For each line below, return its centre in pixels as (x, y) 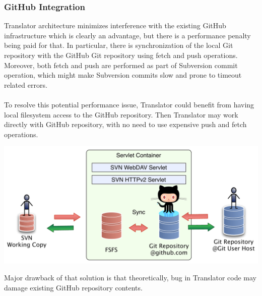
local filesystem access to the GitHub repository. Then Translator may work (121, 114)
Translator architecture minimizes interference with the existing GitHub (115, 25)
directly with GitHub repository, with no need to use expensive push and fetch (125, 124)
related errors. (26, 84)
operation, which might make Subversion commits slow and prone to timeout (123, 75)
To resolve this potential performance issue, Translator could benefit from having (129, 104)
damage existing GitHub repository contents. (73, 287)
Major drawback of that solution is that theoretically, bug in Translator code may (130, 278)
